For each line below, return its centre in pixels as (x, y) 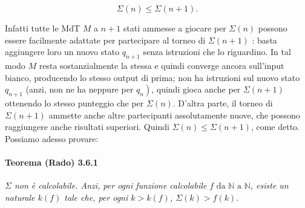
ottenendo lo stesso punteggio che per (74, 102)
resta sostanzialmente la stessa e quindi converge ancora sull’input (162, 65)
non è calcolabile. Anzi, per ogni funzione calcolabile (110, 185)
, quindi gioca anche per (196, 89)
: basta (264, 40)
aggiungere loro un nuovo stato (62, 52)
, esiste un (269, 185)
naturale (20, 197)
